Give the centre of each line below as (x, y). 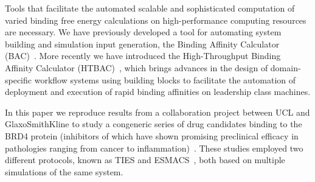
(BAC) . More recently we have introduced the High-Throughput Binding (143, 56)
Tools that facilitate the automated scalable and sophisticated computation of (150, 8)
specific (19, 79)
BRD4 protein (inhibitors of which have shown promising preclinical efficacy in (152, 135)
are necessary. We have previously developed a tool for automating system (143, 32)
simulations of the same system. (64, 171)
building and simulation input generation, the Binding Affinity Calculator (142, 44)
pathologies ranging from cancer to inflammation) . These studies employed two (154, 148)
